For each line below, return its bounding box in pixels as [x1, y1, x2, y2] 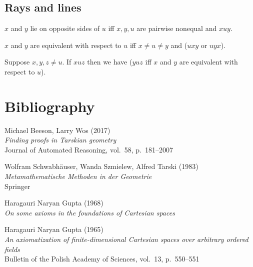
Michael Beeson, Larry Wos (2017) [4, 124, 110, 135]
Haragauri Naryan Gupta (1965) [4, 224, 103, 234]
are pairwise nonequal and [136, 23, 217, 33]
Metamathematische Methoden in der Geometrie [4, 171, 152, 181]
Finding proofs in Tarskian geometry [4, 134, 116, 145]
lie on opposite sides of [30, 23, 100, 33]
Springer [4, 180, 30, 191]
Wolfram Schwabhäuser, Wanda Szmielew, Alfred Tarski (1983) [4, 161, 198, 171]
